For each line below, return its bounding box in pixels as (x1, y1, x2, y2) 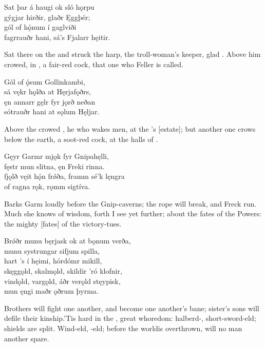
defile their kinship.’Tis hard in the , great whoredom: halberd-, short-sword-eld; (4, 313, 256, 323)
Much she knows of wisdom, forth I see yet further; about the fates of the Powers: (4, 208, 261, 219)
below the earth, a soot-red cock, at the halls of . (4, 133, 158, 144)
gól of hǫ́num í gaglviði (4, 22, 77, 32)
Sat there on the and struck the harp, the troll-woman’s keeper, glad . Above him (4, 49, 261, 59)
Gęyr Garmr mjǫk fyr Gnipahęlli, (4, 151, 109, 161)
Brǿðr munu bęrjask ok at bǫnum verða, (4, 235, 131, 246)
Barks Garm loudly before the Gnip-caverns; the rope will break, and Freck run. (4, 198, 257, 209)
